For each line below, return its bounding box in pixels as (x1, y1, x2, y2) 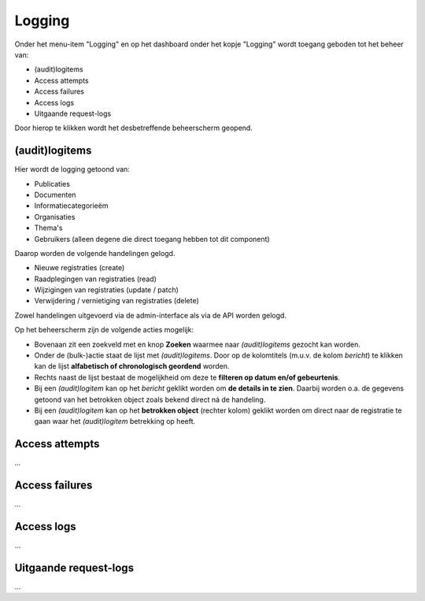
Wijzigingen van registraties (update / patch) (34, 285, 179, 295)
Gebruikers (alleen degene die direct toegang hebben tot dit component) (34, 234, 271, 243)
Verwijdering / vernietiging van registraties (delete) (34, 296, 200, 306)
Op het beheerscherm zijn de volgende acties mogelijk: (14, 325, 194, 335)
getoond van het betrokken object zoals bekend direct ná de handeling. (34, 395, 266, 404)
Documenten (34, 190, 76, 199)
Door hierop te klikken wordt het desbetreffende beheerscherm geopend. (14, 123, 253, 133)
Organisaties (34, 212, 76, 221)
